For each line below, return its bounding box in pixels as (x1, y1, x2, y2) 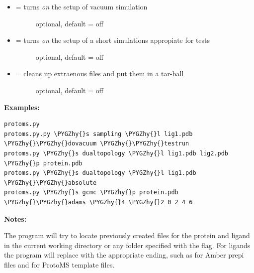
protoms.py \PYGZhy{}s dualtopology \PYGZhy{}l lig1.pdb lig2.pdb (4, 149, 229, 157)
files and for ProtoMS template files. (4, 259, 115, 270)
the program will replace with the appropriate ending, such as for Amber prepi (4, 250, 244, 260)
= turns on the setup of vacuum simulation (15, 1, 148, 11)
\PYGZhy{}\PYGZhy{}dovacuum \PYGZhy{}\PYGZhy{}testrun (4, 140, 189, 147)
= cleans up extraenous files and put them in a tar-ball (15, 68, 184, 79)
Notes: (4, 213, 27, 224)
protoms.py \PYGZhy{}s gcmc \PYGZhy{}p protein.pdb (4, 189, 178, 196)
